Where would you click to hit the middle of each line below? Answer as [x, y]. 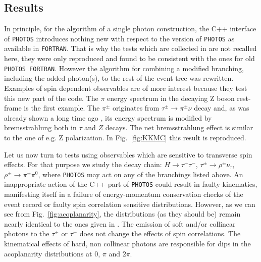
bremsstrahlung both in [40, 127]
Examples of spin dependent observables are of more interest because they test [126, 88]
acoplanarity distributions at [48, 253]
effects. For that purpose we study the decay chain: [83, 164]
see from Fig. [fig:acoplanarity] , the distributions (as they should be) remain [122, 214]
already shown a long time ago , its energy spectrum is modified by [108, 117]
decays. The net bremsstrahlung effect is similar [179, 127]
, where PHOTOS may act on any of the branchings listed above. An [141, 174]
